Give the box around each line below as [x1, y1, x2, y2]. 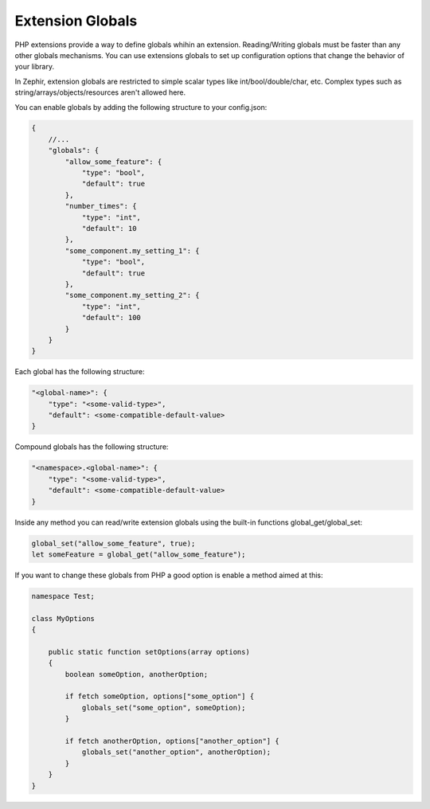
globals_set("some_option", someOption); [81, 703, 246, 712]
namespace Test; [31, 592, 96, 600]
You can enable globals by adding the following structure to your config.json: [14, 102, 268, 111]
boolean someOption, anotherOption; [64, 670, 209, 678]
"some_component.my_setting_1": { [64, 246, 200, 255]
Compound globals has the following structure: [14, 442, 169, 451]
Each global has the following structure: [14, 367, 145, 377]
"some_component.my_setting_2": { [64, 291, 200, 300]
